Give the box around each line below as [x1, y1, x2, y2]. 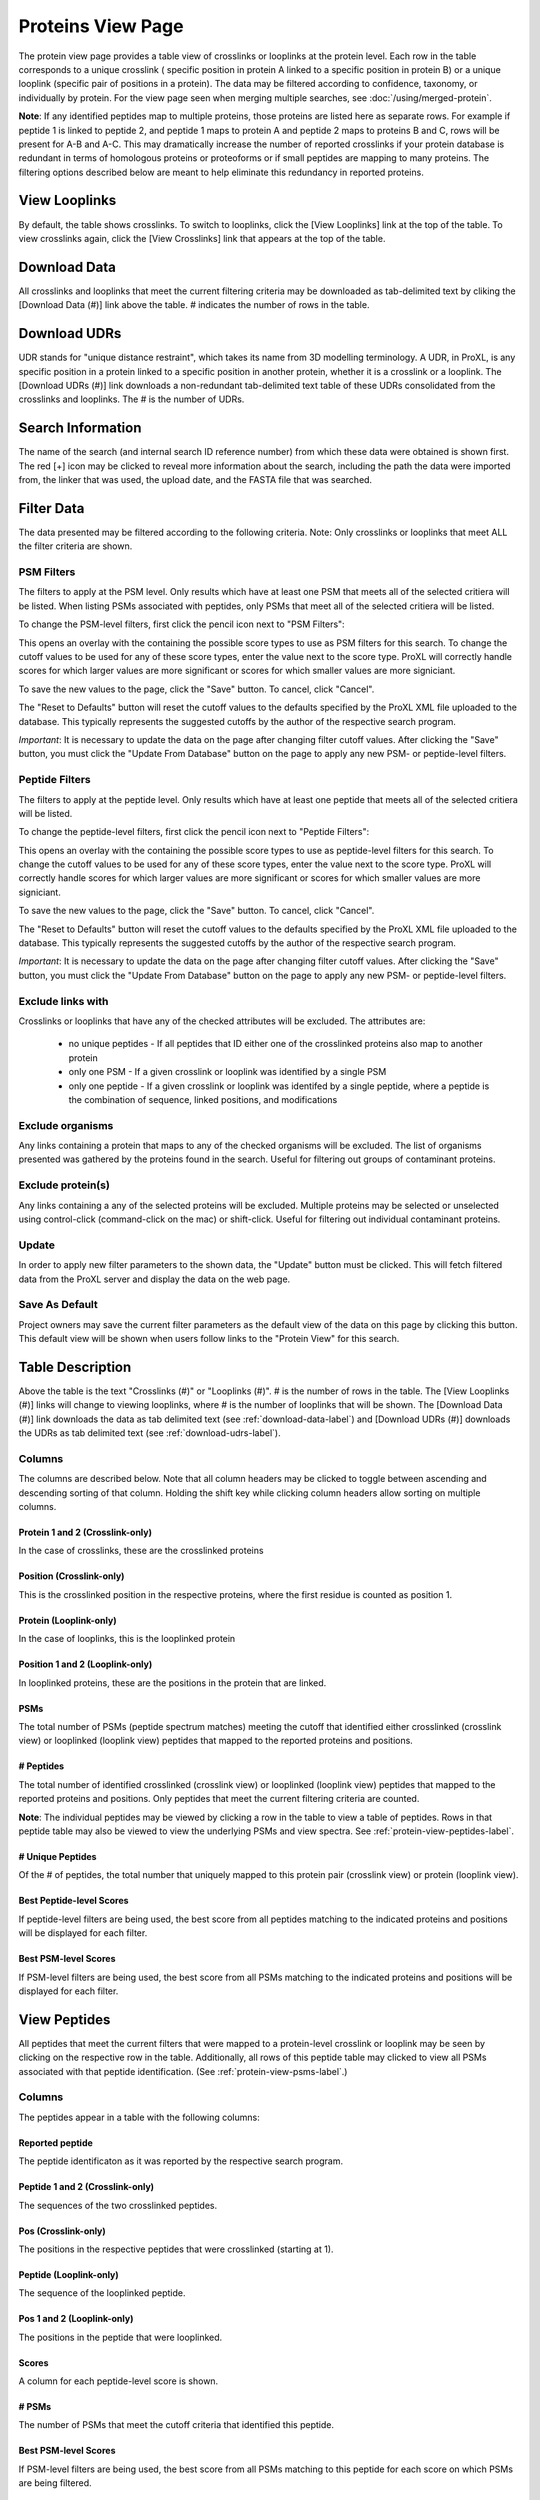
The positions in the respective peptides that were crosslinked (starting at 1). [18, 2243, 334, 2255]
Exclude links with [18, 994, 109, 1008]
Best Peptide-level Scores [18, 1895, 129, 1907]
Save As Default [18, 1298, 99, 1312]
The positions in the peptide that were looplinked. [18, 2331, 223, 2343]
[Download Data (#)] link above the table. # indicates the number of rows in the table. [18, 299, 370, 311]
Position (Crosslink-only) [18, 1570, 125, 1582]
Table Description [18, 1358, 132, 1375]
